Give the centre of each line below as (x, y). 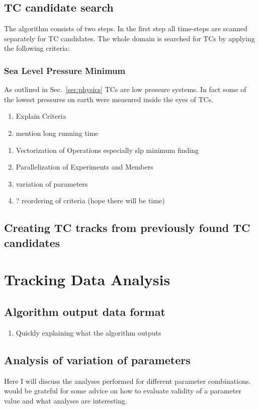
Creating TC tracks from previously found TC (127, 228)
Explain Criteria (41, 116)
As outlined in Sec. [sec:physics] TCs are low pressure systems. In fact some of (125, 89)
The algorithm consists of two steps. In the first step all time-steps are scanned (126, 28)
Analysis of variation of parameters (97, 359)
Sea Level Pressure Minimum (65, 70)
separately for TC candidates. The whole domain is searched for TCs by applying (129, 38)
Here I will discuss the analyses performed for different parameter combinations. (127, 381)
